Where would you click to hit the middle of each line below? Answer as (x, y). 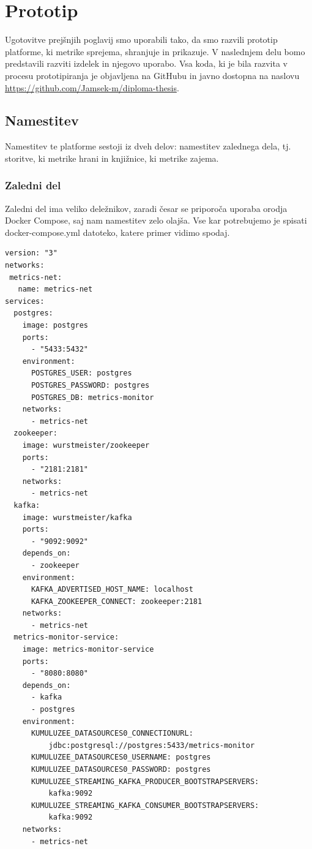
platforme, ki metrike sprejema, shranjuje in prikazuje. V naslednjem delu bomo (155, 51)
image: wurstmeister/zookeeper (86, 445)
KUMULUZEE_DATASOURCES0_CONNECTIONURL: (112, 734)
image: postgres (55, 326)
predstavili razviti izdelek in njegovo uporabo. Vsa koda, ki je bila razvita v (146, 63)
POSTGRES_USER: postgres (81, 373)
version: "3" (31, 253)
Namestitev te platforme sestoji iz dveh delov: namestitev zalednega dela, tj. (148, 146)
